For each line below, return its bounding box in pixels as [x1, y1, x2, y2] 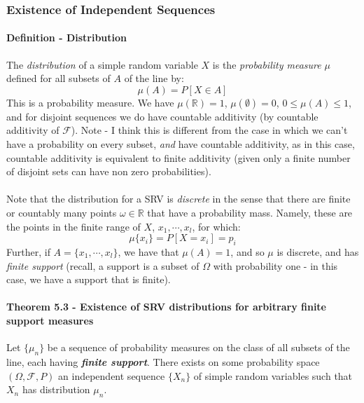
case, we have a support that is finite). [6, 272, 171, 287]
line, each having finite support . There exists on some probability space [6, 354, 320, 369]
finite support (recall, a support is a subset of [6, 258, 199, 273]
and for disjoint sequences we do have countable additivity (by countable [6, 109, 318, 123]
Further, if [6, 244, 50, 259]
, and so [230, 244, 265, 259]
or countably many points [6, 205, 117, 219]
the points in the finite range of [6, 219, 141, 233]
